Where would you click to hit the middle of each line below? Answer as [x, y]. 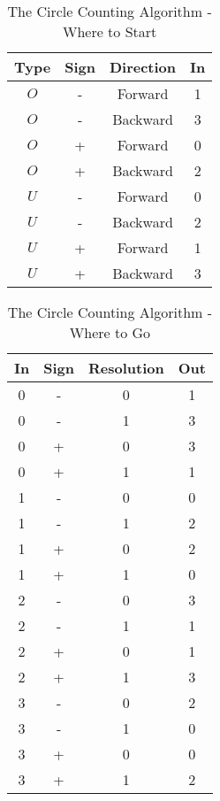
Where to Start [110, 31]
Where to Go [110, 332]
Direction [143, 67]
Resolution [126, 368]
